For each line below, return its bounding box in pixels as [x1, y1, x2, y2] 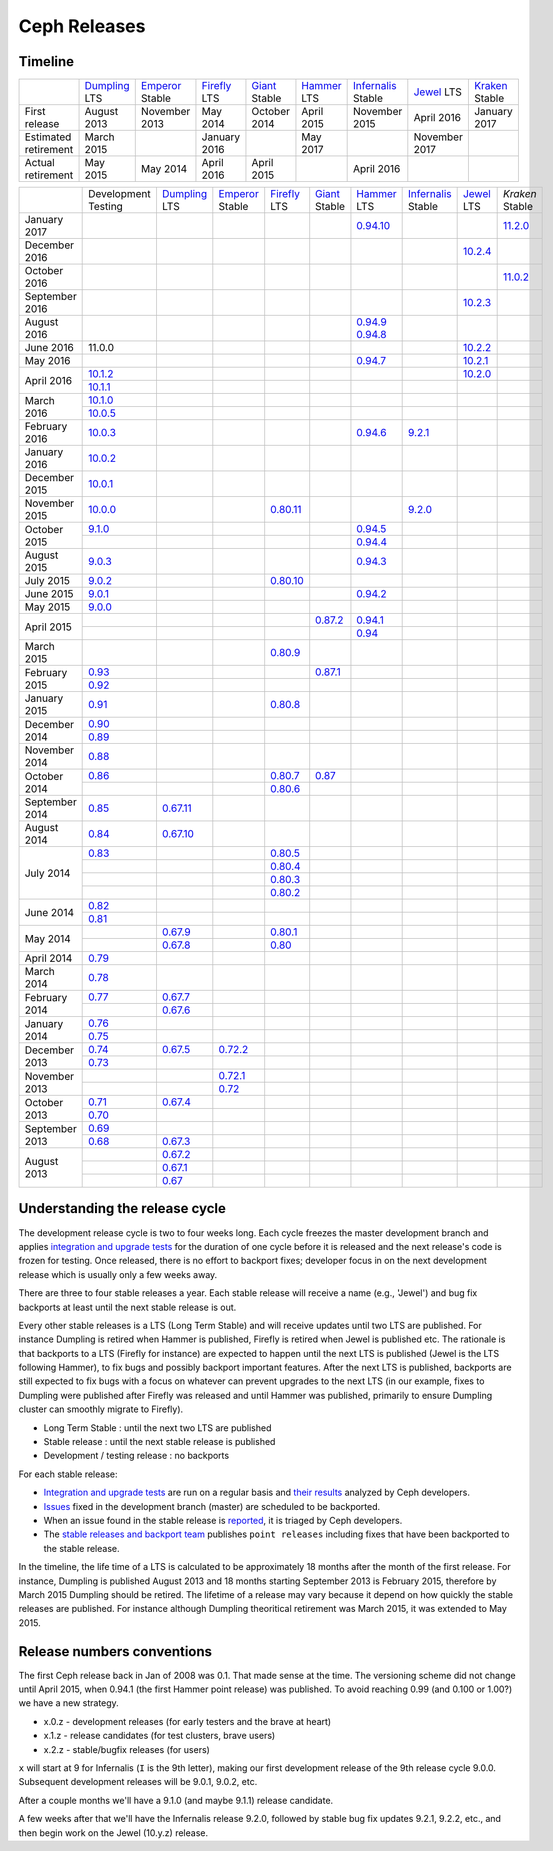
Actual [24, 156, 55, 170]
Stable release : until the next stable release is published [43, 1436, 276, 1448]
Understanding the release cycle [18, 1200, 227, 1217]
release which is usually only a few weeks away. [18, 1268, 218, 1280]
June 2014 [24, 905, 75, 919]
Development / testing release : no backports [43, 1450, 230, 1462]
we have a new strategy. [18, 1697, 119, 1709]
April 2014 [24, 951, 73, 965]
